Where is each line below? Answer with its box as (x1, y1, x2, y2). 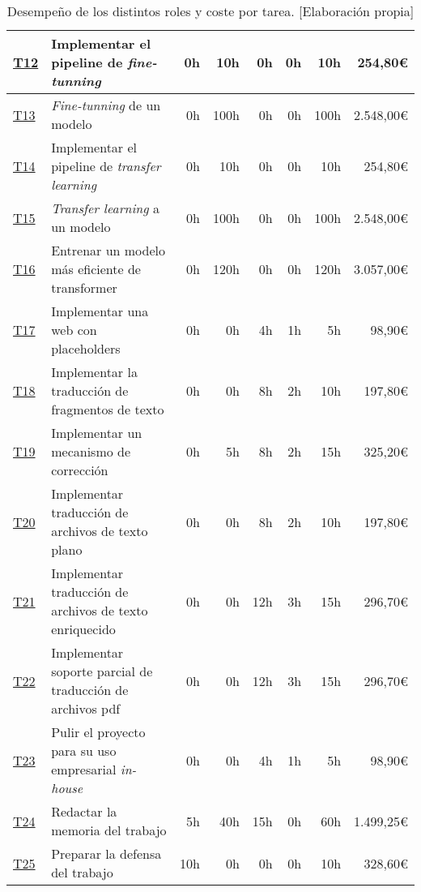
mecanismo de (51, 442, 131, 461)
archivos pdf (51, 699, 121, 718)
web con (51, 320, 97, 339)
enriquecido (51, 620, 116, 638)
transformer (51, 278, 117, 297)
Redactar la (51, 802, 117, 821)
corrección (51, 461, 108, 479)
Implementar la (51, 362, 138, 381)
